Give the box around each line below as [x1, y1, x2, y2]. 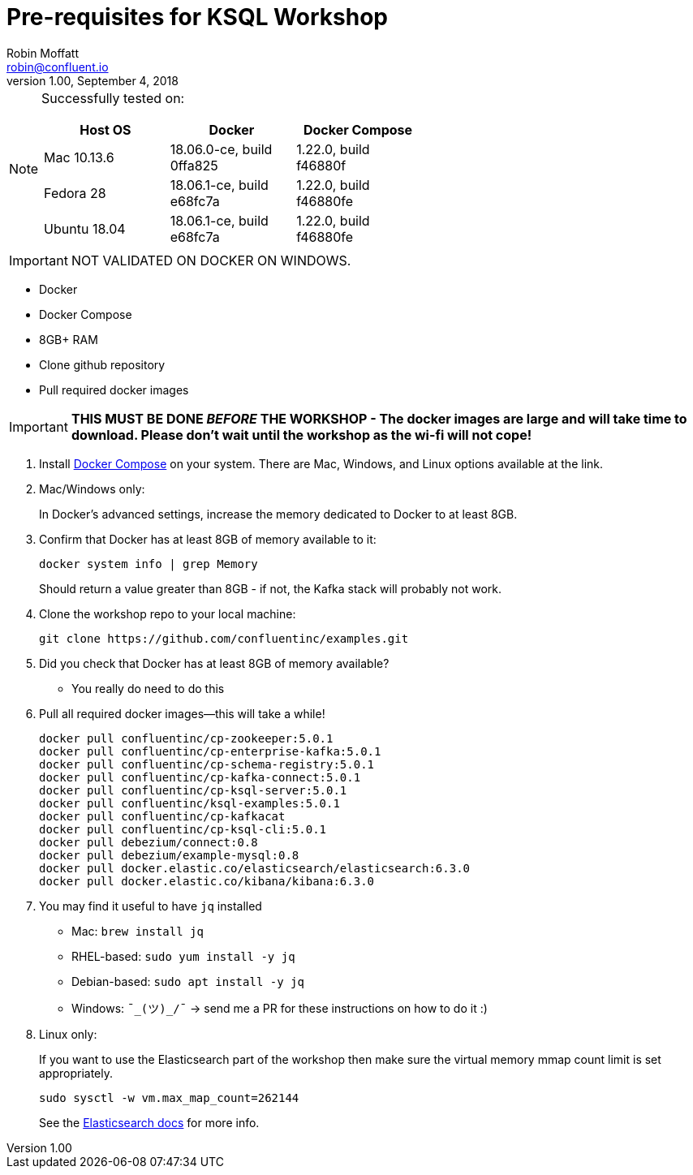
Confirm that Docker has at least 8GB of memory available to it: [39, 532, 377, 546]
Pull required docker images [39, 382, 189, 397]
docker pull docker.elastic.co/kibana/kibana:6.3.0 [39, 874, 375, 888]
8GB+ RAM [39, 332, 98, 346]
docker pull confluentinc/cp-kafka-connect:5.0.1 [39, 770, 361, 784]
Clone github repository [39, 357, 166, 372]
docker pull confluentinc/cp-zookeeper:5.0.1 [39, 731, 334, 745]
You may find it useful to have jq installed [39, 898, 262, 913]
